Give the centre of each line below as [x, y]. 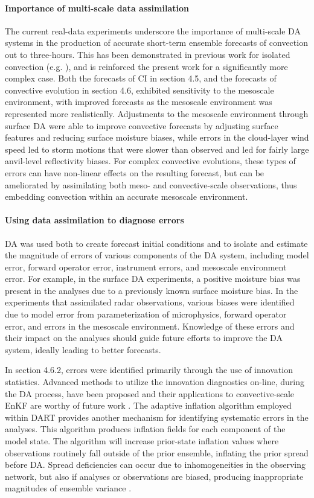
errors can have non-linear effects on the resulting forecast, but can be [135, 172]
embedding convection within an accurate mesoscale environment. [127, 196]
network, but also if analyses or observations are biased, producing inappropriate [154, 476]
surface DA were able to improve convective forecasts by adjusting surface [142, 125]
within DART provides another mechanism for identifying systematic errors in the [157, 417]
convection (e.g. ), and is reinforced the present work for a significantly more [146, 66]
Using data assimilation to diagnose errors [95, 220]
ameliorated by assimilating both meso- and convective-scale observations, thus [151, 184]
